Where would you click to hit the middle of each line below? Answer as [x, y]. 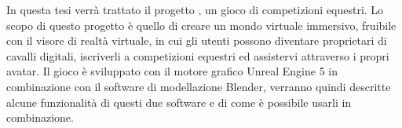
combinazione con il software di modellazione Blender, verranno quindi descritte [199, 86]
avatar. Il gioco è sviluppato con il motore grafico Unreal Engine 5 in [172, 71]
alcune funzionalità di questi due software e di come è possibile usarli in [179, 102]
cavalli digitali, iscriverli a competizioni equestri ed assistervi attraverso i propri [198, 55]
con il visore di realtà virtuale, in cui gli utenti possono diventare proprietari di [197, 40]
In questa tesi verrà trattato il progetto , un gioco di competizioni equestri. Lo [195, 9]
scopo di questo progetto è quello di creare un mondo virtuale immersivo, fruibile [201, 25]
